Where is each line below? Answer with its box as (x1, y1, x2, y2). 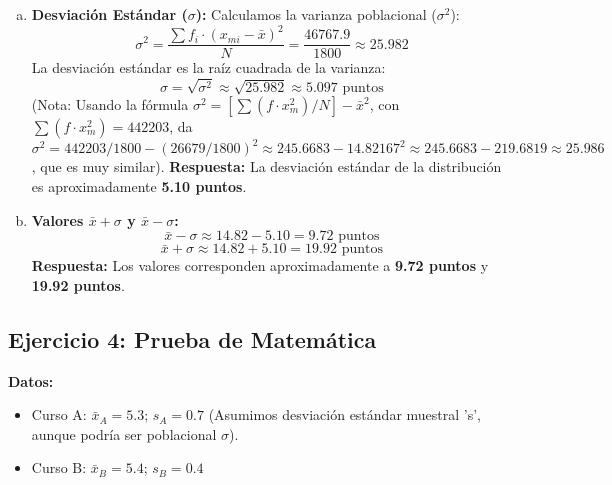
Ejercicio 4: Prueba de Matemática (8, 323, 377, 354)
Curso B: (31, 457, 87, 478)
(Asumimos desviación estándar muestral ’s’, (208, 404, 482, 425)
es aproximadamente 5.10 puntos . (31, 176, 247, 197)
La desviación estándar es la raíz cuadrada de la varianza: (31, 57, 386, 78)
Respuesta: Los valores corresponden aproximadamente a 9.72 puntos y (31, 255, 489, 276)
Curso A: (31, 404, 87, 425)
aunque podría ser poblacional (31, 423, 217, 444)
